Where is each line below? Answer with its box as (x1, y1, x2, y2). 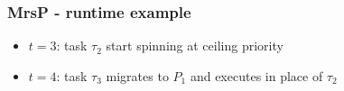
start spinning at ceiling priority (106, 36, 284, 55)
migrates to (106, 66, 169, 85)
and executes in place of (190, 66, 323, 85)
